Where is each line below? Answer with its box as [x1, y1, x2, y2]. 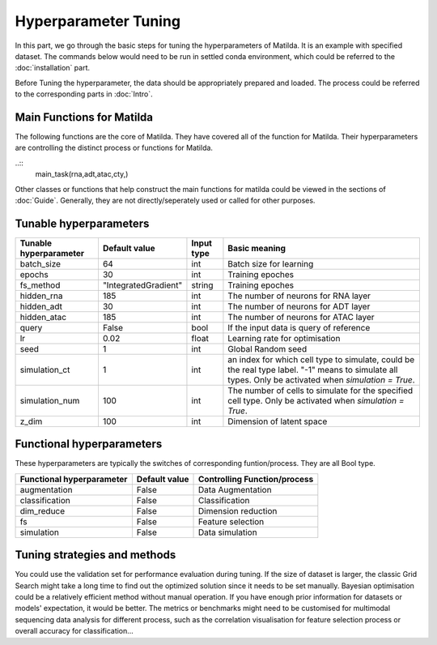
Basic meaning [227, 242, 286, 254]
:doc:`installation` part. [15, 63, 91, 73]
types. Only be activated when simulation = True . [227, 374, 416, 385]
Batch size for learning [227, 258, 314, 269]
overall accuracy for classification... [15, 626, 134, 636]
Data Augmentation [197, 484, 272, 495]
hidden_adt [19, 301, 62, 312]
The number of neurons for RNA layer [227, 290, 371, 301]
